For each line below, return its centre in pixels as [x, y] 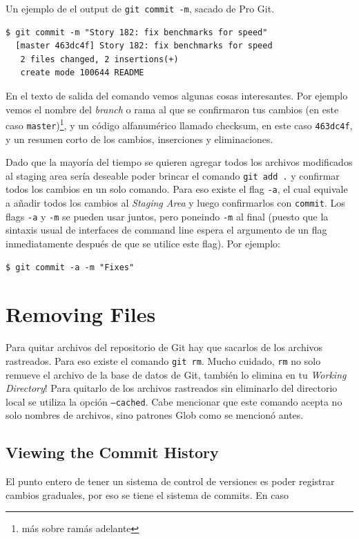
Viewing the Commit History [112, 452]
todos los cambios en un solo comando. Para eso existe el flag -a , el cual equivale [177, 189]
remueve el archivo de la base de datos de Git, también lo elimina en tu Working [176, 374]
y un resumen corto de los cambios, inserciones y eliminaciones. [139, 139]
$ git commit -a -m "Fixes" [70, 267]
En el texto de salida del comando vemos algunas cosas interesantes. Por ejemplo [177, 96]
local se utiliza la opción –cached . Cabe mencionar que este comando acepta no [174, 401]
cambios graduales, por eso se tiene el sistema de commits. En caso [147, 494]
